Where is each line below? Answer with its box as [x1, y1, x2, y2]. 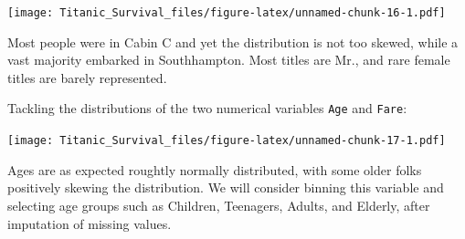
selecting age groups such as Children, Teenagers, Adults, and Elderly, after [7, 195, 430, 214]
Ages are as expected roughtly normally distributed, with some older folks [7, 160, 422, 179]
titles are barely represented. [7, 68, 167, 87]
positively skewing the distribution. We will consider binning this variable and [7, 178, 444, 197]
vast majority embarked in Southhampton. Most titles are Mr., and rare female [7, 50, 450, 69]
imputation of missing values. [7, 213, 172, 233]
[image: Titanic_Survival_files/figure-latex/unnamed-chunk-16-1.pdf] [7, 6, 446, 19]
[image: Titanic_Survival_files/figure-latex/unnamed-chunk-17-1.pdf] [7, 134, 446, 148]
